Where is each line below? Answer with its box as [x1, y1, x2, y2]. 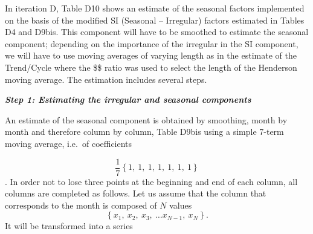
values [169, 198, 192, 211]
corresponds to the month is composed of [5, 198, 157, 211]
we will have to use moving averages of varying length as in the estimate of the [5, 49, 297, 62]
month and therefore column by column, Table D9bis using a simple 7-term [5, 125, 284, 138]
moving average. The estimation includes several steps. [5, 73, 207, 85]
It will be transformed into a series [5, 219, 133, 232]
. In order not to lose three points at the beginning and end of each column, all [5, 175, 298, 187]
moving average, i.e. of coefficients [5, 137, 132, 149]
